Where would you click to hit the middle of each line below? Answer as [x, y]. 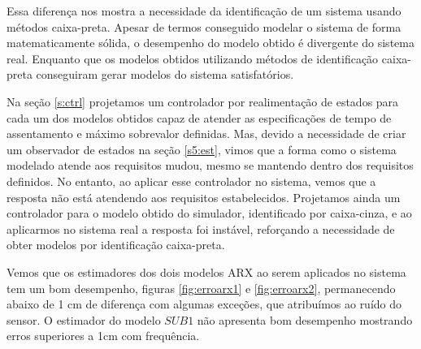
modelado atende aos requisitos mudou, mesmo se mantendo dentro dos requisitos [210, 165]
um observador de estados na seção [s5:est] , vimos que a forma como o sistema [202, 149]
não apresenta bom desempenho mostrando [305, 319]
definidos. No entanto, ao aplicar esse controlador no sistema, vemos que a [191, 181]
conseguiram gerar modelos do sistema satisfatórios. [165, 74]
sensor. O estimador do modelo [84, 319]
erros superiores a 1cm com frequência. [103, 336]
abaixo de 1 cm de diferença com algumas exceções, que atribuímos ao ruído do [204, 304]
